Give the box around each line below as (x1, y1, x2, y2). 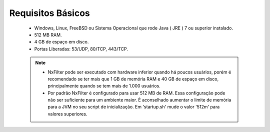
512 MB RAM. (34, 31, 62, 37)
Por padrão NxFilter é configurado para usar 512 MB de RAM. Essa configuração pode (47, 90, 225, 96)
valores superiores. (47, 110, 87, 117)
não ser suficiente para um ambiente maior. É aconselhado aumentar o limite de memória (47, 97, 231, 103)
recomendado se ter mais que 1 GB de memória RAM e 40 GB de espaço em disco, (47, 75, 219, 82)
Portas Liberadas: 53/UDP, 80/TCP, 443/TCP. (34, 45, 128, 52)
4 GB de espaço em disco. (34, 39, 89, 45)
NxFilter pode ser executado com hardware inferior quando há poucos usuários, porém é (47, 69, 231, 75)
